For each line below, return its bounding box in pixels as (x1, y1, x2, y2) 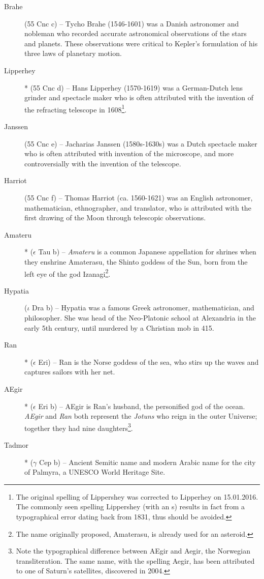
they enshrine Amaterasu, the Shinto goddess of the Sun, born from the (24, 256, 248, 267)
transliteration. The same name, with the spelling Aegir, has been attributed (16, 555, 255, 566)
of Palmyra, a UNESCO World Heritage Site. (24, 467, 166, 477)
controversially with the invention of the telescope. (24, 158, 181, 168)
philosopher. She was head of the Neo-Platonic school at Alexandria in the (24, 312, 256, 323)
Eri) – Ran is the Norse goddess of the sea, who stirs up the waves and (38, 356, 259, 367)
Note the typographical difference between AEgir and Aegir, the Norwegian (16, 545, 251, 556)
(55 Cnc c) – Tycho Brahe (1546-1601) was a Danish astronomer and (24, 18, 239, 28)
